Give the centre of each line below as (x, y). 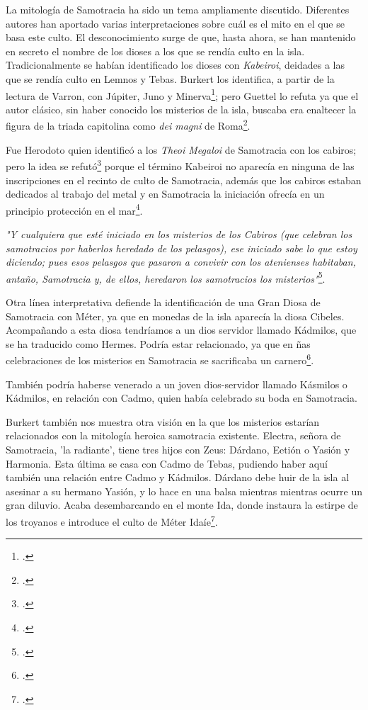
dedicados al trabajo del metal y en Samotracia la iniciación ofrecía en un (165, 194)
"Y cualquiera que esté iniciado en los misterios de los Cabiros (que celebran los (179, 233)
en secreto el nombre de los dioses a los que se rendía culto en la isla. (155, 51)
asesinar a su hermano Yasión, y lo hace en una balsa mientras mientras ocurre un (184, 491)
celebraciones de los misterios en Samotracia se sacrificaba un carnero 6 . (160, 359)
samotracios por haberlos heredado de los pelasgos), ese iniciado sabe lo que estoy (182, 248)
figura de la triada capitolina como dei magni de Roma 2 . (128, 125)
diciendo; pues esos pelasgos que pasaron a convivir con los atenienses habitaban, (181, 262)
